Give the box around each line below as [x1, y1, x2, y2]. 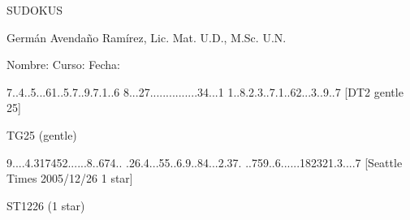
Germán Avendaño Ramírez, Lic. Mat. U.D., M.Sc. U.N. [6, 28, 287, 45]
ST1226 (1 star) [6, 196, 85, 214]
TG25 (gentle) [6, 126, 77, 143]
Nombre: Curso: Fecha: [6, 56, 120, 73]
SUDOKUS [6, 2, 63, 18]
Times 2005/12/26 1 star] [6, 170, 133, 187]
